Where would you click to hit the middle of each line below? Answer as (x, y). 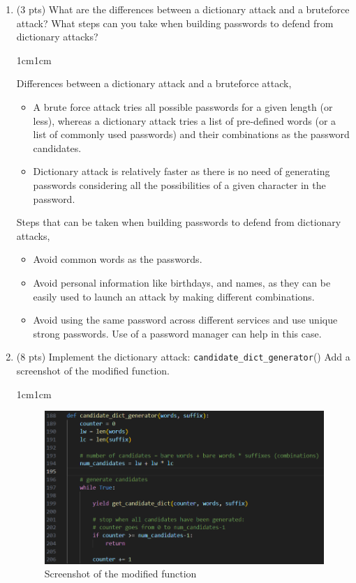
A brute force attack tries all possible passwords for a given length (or (183, 106)
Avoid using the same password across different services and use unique (185, 320)
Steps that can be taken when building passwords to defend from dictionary (179, 222)
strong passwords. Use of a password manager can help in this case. (177, 333)
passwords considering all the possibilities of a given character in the (179, 184)
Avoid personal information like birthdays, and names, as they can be (182, 282)
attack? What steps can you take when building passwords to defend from (175, 23)
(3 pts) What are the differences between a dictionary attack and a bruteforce (183, 9)
